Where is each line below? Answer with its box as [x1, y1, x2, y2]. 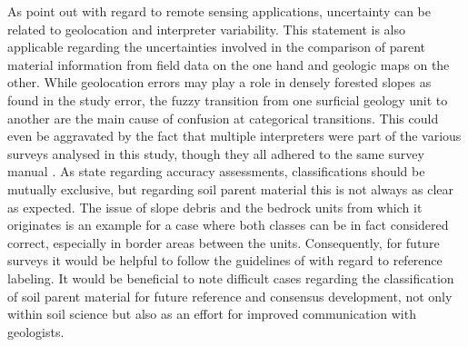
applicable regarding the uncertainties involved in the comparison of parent [7, 37, 426, 56]
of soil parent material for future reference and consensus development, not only [7, 286, 453, 305]
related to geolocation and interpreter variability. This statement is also [7, 19, 406, 38]
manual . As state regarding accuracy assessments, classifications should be [7, 162, 425, 181]
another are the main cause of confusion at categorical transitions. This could [7, 108, 439, 127]
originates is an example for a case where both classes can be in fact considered [7, 215, 449, 234]
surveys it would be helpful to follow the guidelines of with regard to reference [7, 251, 443, 270]
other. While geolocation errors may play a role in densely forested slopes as [7, 73, 432, 92]
